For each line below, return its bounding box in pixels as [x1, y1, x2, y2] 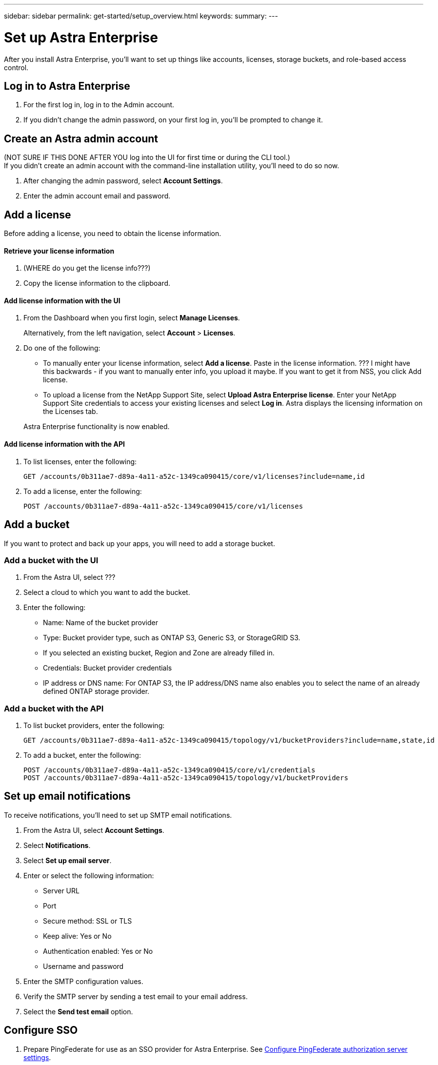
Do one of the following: [23, 344, 100, 353]
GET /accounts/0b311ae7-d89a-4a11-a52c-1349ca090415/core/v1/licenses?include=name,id [23, 472, 365, 480]
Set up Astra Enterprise [4, 29, 158, 46]
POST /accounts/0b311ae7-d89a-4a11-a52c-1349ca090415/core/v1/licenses [23, 502, 303, 510]
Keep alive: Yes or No [43, 931, 112, 940]
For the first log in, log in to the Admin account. [23, 100, 175, 109]
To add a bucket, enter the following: [23, 751, 141, 760]
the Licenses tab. [43, 407, 98, 416]
